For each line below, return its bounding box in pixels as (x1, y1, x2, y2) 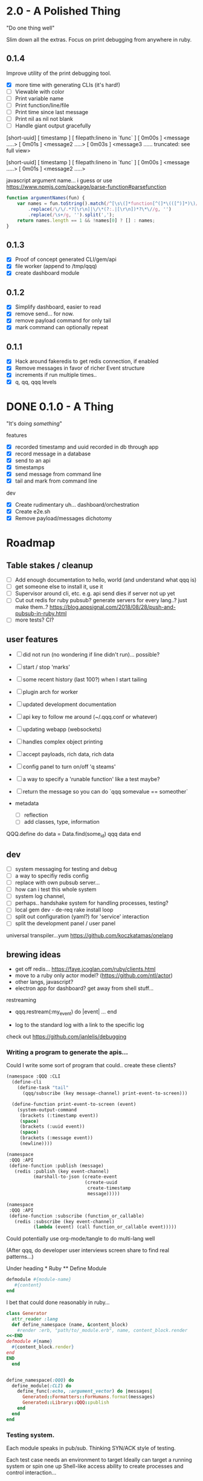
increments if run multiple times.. (14, 371, 97, 379)
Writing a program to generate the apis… (6, 1048, 129, 1056)
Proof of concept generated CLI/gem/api (14, 255, 117, 263)
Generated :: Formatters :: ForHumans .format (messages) (22, 1394, 155, 1400)
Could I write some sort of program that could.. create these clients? (6, 1062, 176, 1069)
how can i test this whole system (14, 886, 97, 893)
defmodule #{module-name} (6, 1276, 71, 1283)
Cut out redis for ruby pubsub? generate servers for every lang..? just (14, 597, 187, 604)
